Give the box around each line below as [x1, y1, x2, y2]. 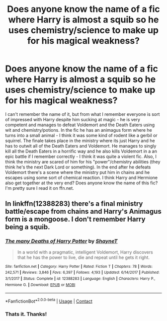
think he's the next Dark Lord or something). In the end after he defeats [5, 164, 151, 170]
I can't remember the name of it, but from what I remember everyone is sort [5, 111, 160, 117]
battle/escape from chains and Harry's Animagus [5, 207, 162, 216]
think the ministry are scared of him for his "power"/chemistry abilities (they [5, 159, 161, 164]
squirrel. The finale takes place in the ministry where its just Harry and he [5, 138, 155, 144]
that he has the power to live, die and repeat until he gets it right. [17, 254, 150, 260]
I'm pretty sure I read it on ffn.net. [5, 185, 75, 191]
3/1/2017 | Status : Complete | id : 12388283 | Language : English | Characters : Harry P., [5, 276, 156, 281]
